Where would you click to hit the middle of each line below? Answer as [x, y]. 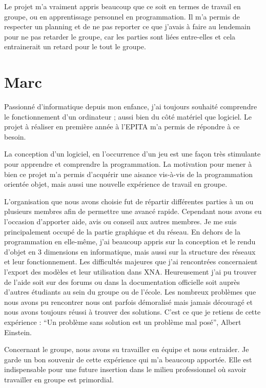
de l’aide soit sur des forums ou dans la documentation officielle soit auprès [122, 282]
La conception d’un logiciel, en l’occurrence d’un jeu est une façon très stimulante [132, 154]
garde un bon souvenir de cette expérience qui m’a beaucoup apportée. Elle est [128, 359]
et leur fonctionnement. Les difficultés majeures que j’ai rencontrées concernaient [131, 261]
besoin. [15, 136]
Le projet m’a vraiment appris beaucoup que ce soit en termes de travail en [122, 6]
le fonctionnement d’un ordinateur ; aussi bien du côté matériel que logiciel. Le [128, 116]
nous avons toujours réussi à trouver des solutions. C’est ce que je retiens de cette [132, 312]
